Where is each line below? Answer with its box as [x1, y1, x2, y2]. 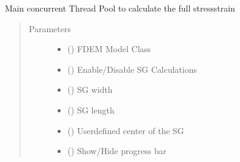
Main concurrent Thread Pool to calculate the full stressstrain [5, 2, 235, 14]
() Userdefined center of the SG [67, 124, 184, 137]
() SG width [67, 83, 113, 96]
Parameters [28, 22, 71, 35]
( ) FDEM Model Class [67, 42, 151, 55]
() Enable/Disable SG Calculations [67, 62, 197, 75]
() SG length [67, 103, 115, 116]
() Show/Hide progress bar [67, 144, 167, 157]
